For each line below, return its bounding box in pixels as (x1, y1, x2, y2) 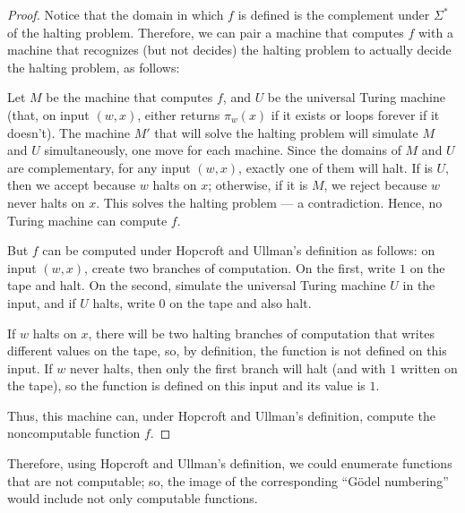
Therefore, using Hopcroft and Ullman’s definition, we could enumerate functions (7, 454, 452, 473)
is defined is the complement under (237, 5, 430, 23)
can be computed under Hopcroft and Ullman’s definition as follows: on (42, 241, 435, 260)
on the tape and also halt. (169, 293, 312, 312)
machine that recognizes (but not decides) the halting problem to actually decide (7, 40, 452, 59)
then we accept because (7, 175, 136, 194)
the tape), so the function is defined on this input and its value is (7, 376, 366, 395)
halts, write (92, 293, 155, 312)
